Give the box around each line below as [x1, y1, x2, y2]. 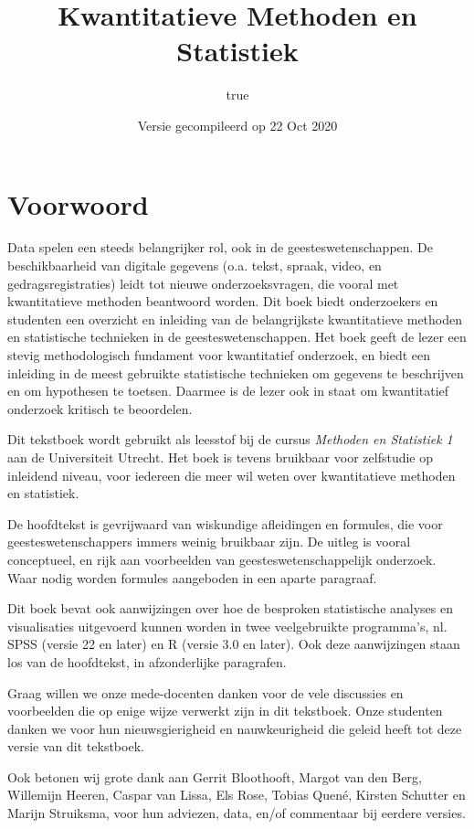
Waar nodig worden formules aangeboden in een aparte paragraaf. [7, 568, 377, 587]
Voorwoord [7, 185, 149, 222]
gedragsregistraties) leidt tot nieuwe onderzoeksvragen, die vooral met [7, 273, 399, 292]
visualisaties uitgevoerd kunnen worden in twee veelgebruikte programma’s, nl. [7, 616, 448, 635]
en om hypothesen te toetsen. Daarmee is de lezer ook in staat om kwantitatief [7, 381, 449, 400]
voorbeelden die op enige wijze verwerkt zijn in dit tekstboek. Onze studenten [7, 701, 443, 720]
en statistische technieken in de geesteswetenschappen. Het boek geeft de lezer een [7, 327, 467, 346]
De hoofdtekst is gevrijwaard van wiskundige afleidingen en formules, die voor [7, 514, 443, 533]
